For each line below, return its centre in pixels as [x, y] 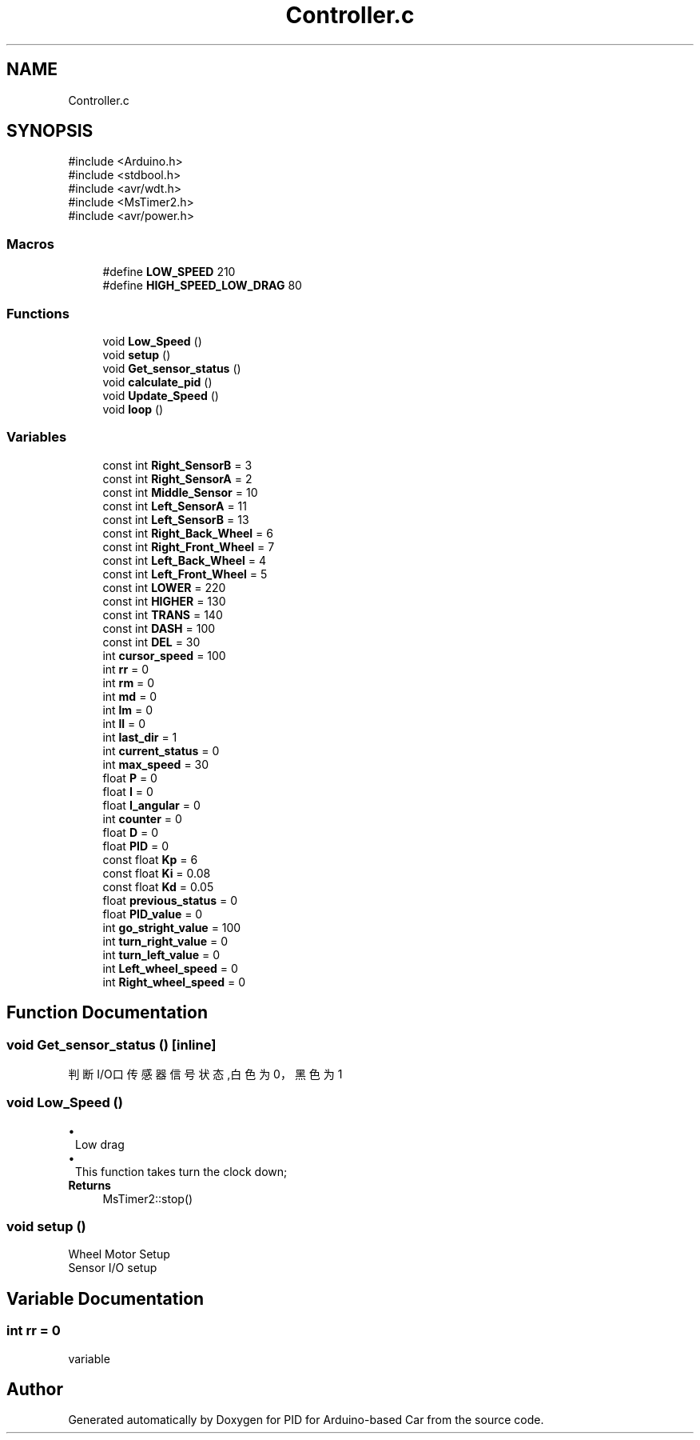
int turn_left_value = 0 [161, 954]
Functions [38, 313]
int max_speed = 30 [156, 764]
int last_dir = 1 [140, 737]
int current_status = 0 [161, 750]
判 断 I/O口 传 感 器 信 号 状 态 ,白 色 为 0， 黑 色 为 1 [205, 1074]
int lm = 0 [128, 710]
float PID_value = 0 [153, 914]
